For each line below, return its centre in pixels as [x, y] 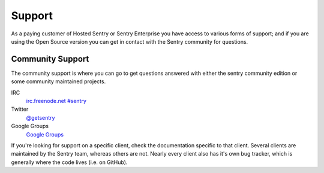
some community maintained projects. [58, 81]
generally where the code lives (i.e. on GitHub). [69, 162]
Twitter [20, 109]
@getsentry [40, 117]
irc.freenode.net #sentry [56, 101]
